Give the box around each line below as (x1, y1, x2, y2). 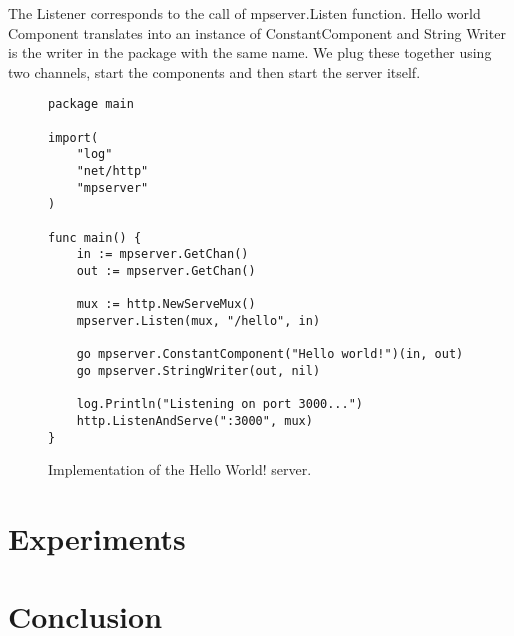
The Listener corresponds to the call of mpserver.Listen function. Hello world (8, 3, 481, 23)
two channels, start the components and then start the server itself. (8, 61, 421, 82)
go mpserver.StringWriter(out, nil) (76, 363, 321, 378)
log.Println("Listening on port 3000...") (76, 397, 363, 412)
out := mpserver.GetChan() (76, 263, 256, 278)
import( (48, 130, 99, 145)
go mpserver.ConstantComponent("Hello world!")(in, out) (76, 347, 464, 362)
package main (48, 97, 134, 112)
